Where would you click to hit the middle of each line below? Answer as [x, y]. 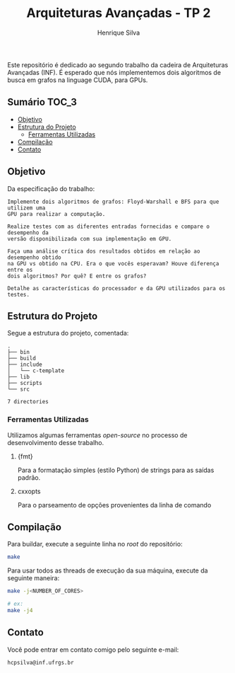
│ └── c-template [36, 371]
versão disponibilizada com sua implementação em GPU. [90, 238]
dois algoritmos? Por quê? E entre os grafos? [77, 276]
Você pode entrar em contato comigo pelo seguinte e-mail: [93, 650]
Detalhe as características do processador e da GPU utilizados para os [116, 288]
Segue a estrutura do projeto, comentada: [68, 333]
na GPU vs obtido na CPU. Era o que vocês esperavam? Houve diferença [113, 263]
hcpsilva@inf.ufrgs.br [41, 662]
